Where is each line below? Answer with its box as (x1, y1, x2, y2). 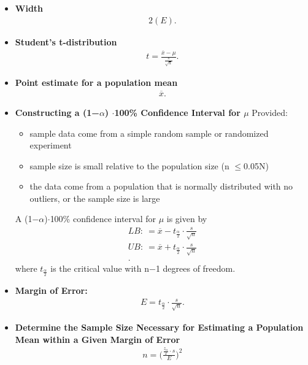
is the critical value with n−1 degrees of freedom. (50, 262, 236, 275)
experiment (29, 139, 72, 152)
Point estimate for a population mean (15, 76, 178, 89)
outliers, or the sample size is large (29, 191, 160, 204)
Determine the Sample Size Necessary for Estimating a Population (15, 321, 304, 334)
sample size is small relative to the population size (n (29, 159, 229, 172)
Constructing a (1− (15, 106, 99, 118)
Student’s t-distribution (15, 35, 117, 48)
